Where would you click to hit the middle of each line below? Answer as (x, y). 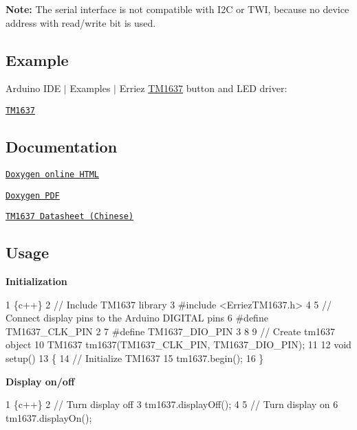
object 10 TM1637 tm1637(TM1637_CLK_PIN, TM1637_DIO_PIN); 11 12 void (178, 344)
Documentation (62, 147)
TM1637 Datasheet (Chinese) (70, 217)
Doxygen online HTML (53, 174)
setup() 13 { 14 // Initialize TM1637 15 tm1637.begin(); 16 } (135, 358)
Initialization (36, 281)
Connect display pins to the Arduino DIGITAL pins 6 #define (137, 318)
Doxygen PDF (33, 195)
